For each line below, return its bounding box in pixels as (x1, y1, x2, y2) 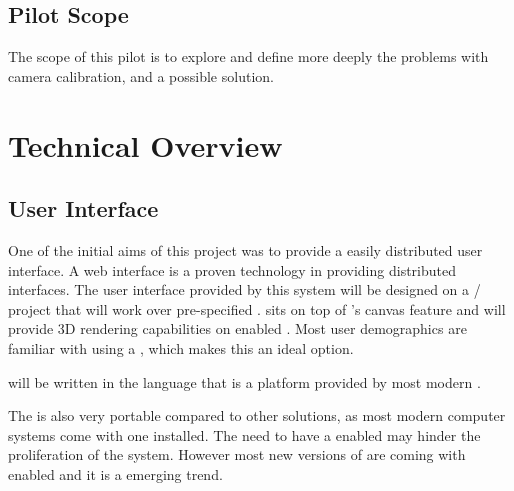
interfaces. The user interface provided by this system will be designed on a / (8, 279, 481, 300)
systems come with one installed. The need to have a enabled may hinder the (8, 424, 481, 445)
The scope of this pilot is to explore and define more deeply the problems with (8, 46, 489, 67)
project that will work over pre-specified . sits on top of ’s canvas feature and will (8, 298, 506, 319)
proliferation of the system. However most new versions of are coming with (8, 444, 466, 465)
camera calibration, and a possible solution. (8, 65, 274, 86)
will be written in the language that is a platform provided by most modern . (8, 371, 481, 392)
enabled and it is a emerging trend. (8, 463, 223, 484)
